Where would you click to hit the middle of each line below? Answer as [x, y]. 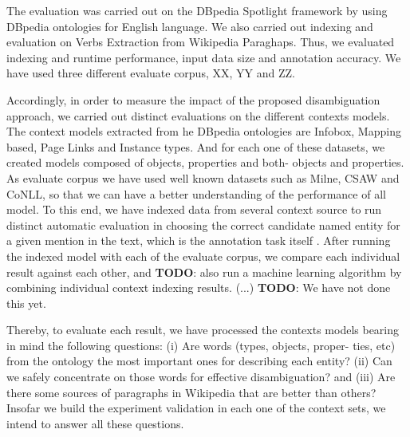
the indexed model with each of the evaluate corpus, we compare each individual [203, 256]
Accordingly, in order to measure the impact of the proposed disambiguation [193, 99]
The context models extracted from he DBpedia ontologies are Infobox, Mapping [204, 131]
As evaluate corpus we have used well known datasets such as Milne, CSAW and [203, 177]
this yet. [26, 303]
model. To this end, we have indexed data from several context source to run [194, 209]
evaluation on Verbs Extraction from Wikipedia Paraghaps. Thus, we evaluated [201, 42]
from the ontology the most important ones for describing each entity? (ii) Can [199, 361]
